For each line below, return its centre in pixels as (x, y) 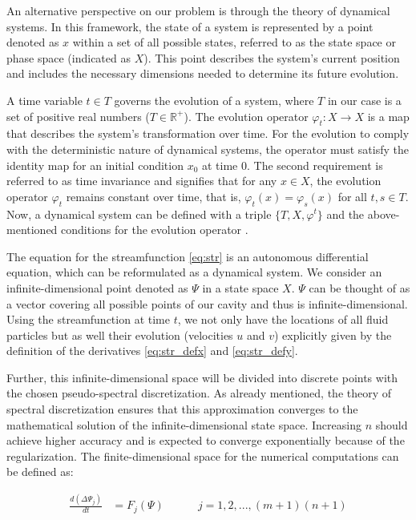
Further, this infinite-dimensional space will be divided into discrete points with (202, 377)
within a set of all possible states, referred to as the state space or (234, 42)
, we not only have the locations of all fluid (283, 319)
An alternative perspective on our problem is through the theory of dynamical (198, 10)
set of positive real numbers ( (78, 116)
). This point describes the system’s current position (272, 57)
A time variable (44, 100)
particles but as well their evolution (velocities (120, 335)
